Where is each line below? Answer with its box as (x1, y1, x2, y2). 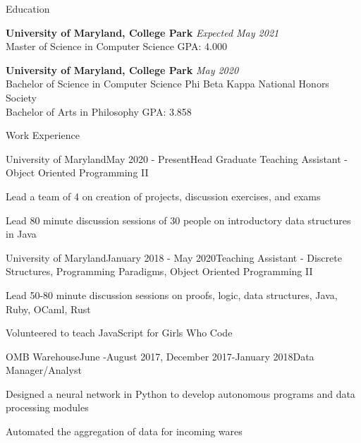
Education (6, 1, 50, 16)
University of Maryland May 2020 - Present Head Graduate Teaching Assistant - (6, 151, 348, 166)
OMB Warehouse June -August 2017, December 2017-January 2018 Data (6, 348, 314, 363)
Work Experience (6, 128, 80, 142)
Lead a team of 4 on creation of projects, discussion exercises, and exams (6, 188, 321, 203)
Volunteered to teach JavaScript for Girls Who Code (6, 325, 233, 340)
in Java (6, 226, 37, 241)
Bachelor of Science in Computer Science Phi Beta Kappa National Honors (6, 76, 329, 91)
